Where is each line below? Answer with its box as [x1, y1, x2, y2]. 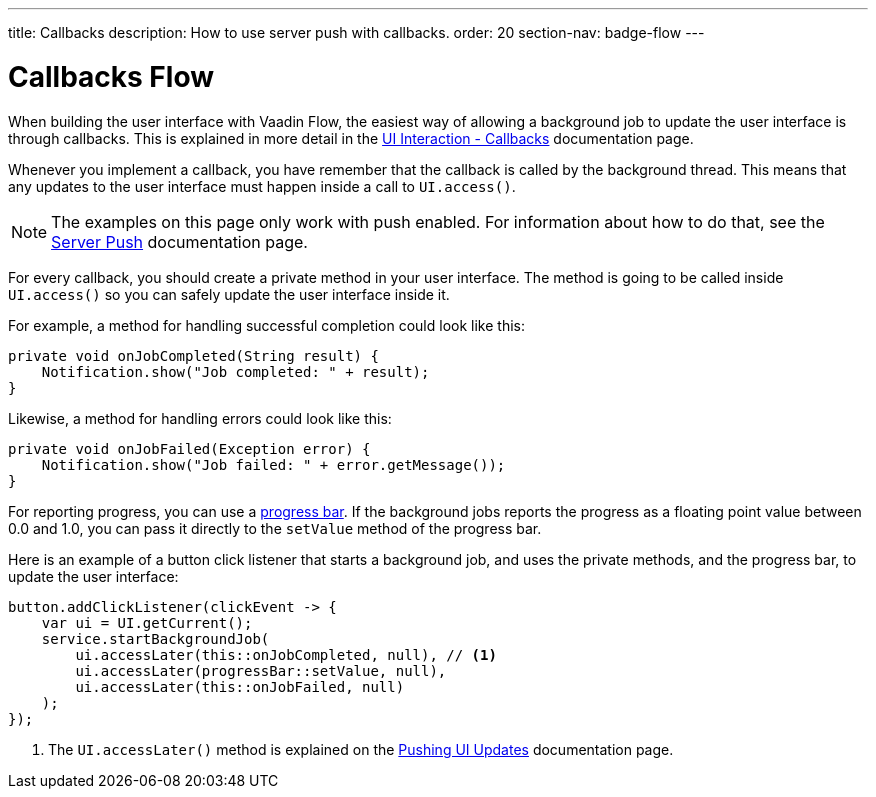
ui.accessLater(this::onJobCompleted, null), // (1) [75, 646, 497, 663]
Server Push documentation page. [51, 231, 308, 252]
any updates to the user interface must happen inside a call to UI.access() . [8, 177, 516, 195]
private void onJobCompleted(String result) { [8, 347, 379, 364]
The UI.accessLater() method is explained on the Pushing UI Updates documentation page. [48, 740, 674, 758]
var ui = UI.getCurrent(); [41, 614, 253, 631]
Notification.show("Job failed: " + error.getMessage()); [41, 456, 506, 473]
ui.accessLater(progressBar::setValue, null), [75, 662, 447, 679]
